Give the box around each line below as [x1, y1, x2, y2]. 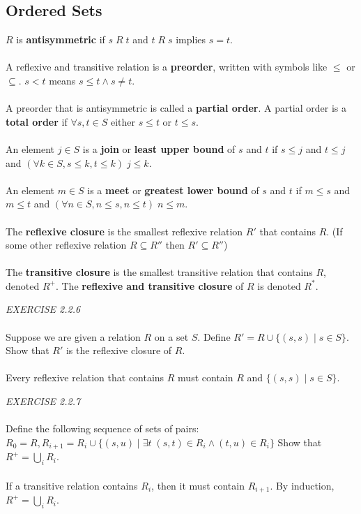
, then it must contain [151, 478, 245, 492]
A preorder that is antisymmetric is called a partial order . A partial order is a [6, 101, 347, 115]
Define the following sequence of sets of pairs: [6, 421, 199, 436]
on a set [154, 329, 189, 344]
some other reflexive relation [6, 237, 127, 252]
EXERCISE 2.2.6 [6, 302, 81, 316]
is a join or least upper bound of [82, 141, 236, 156]
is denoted [257, 278, 301, 293]
